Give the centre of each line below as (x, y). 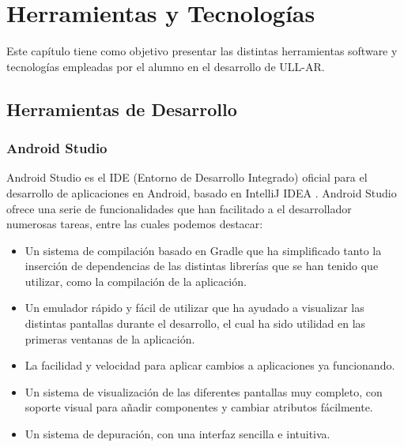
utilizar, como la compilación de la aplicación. (136, 281)
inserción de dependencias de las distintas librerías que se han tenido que (202, 266)
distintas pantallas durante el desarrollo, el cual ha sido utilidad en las (195, 323)
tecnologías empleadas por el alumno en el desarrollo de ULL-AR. (166, 66)
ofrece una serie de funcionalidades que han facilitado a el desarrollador (179, 208)
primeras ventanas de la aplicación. (110, 338)
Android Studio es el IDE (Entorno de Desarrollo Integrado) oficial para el (187, 177)
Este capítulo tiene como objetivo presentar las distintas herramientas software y (202, 51)
